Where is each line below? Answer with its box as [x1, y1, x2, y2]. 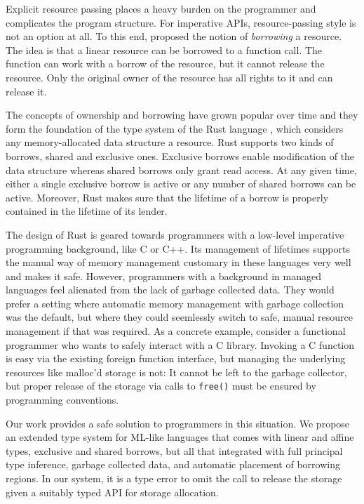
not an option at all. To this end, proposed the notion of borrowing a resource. [6, 29, 342, 44]
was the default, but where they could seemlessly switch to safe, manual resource [6, 310, 353, 324]
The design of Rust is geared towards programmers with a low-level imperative [6, 227, 344, 241]
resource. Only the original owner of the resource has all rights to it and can [6, 69, 333, 84]
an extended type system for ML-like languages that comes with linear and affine [6, 430, 354, 444]
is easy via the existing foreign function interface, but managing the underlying [6, 351, 346, 366]
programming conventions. [6, 392, 119, 407]
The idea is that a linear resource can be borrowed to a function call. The [6, 42, 323, 57]
